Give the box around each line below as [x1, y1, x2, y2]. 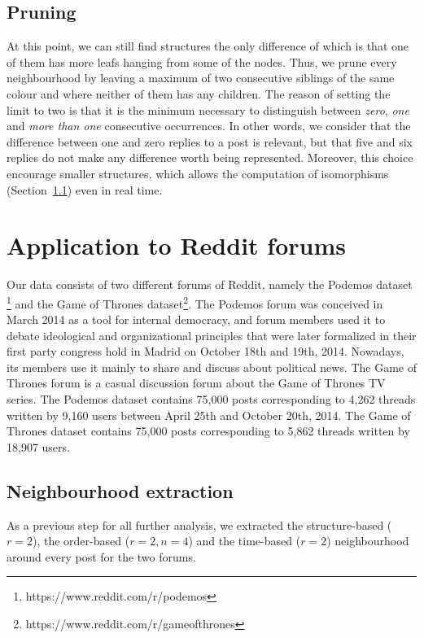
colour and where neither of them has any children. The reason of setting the [7, 85, 391, 102]
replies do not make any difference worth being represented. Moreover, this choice [7, 149, 413, 166]
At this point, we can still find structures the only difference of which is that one [7, 37, 409, 55]
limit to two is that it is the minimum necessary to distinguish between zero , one [7, 101, 409, 118]
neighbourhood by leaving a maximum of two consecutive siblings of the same [7, 69, 395, 86]
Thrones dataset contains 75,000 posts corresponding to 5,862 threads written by [7, 422, 410, 439]
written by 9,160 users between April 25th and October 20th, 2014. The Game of [7, 406, 411, 423]
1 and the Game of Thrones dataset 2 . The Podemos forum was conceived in [7, 292, 383, 312]
